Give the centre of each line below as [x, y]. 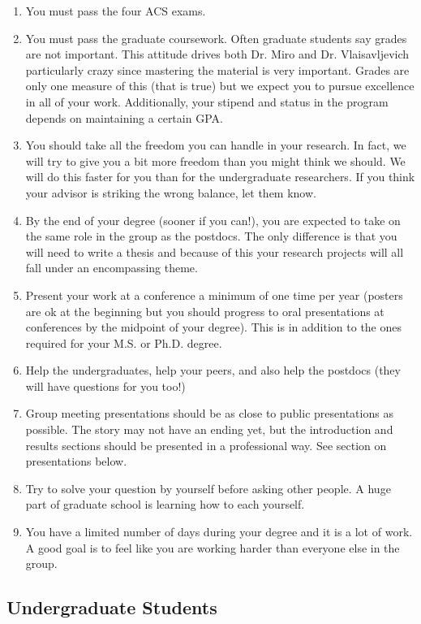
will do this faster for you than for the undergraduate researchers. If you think [220, 177]
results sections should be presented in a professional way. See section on [206, 445]
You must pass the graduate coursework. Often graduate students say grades [216, 38]
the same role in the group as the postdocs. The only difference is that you [211, 236]
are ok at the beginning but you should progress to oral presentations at [205, 311]
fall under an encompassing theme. [112, 268]
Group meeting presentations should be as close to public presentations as [209, 413]
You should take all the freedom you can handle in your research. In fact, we [216, 145]
